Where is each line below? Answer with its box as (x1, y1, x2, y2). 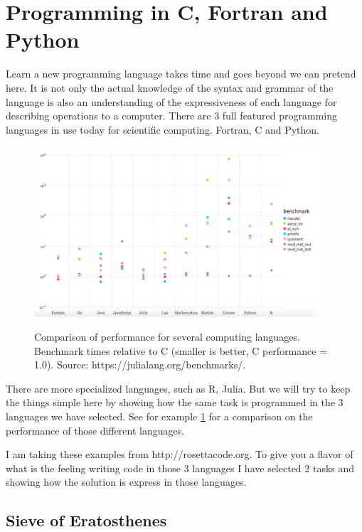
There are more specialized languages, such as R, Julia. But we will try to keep (6, 381, 351, 395)
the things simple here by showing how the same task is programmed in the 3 (6, 395, 344, 410)
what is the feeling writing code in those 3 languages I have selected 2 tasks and (6, 460, 355, 475)
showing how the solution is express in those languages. (6, 474, 247, 489)
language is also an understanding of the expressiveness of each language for (6, 94, 337, 109)
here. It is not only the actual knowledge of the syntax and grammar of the (6, 80, 334, 95)
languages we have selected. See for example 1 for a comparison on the (6, 409, 313, 423)
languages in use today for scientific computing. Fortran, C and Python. (6, 122, 320, 137)
